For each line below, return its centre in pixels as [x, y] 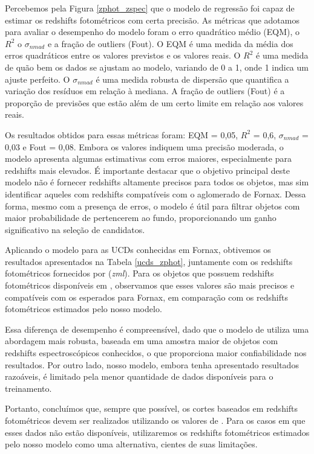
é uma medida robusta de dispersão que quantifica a [192, 79]
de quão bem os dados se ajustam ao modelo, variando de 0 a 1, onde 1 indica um [157, 67]
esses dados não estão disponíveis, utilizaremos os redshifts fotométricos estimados [157, 432]
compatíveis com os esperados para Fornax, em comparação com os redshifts [146, 297]
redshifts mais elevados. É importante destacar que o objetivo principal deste [147, 170]
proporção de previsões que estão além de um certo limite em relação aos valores [154, 102]
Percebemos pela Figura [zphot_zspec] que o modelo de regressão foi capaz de [150, 8]
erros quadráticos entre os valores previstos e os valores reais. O [123, 55]
